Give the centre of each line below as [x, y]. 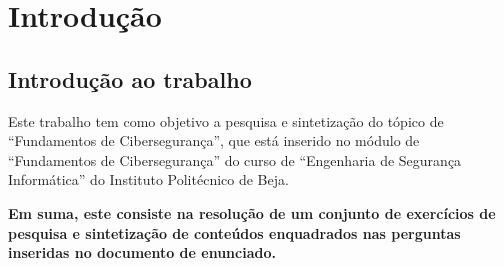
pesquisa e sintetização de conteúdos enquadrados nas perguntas [234, 232]
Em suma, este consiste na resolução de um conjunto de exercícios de [252, 212]
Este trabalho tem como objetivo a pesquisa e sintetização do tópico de [226, 120]
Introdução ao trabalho [130, 78]
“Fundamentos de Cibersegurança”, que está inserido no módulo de [214, 140]
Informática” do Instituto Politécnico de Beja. [148, 179]
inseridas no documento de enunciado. [142, 252]
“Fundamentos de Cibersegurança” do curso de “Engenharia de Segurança [235, 159]
